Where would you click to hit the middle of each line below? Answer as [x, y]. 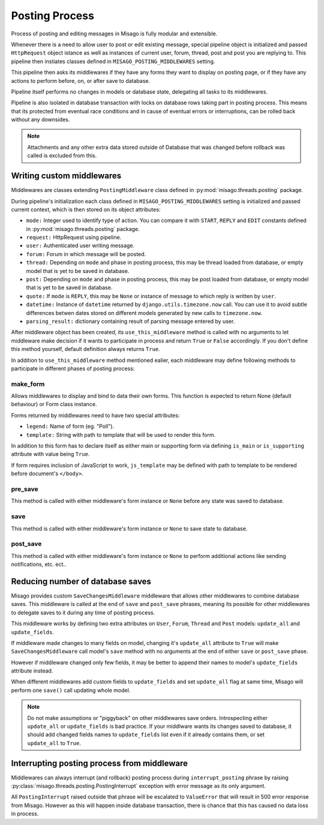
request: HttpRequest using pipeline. [74, 238]
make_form [28, 384]
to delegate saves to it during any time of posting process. [83, 613]
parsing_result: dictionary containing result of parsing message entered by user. [130, 321]
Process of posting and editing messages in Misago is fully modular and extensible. [114, 34]
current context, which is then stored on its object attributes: [86, 209]
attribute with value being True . [50, 454]
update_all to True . [54, 743]
